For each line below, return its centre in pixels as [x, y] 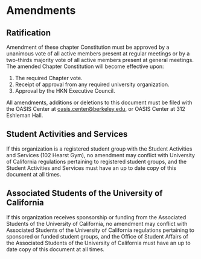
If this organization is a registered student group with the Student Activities [99, 149]
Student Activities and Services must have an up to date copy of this [91, 168]
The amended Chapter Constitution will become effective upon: [85, 66]
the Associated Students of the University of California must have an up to [99, 243]
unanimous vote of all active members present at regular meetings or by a [98, 54]
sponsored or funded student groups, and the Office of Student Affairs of [97, 236]
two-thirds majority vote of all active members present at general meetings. [100, 60]
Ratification [29, 33]
